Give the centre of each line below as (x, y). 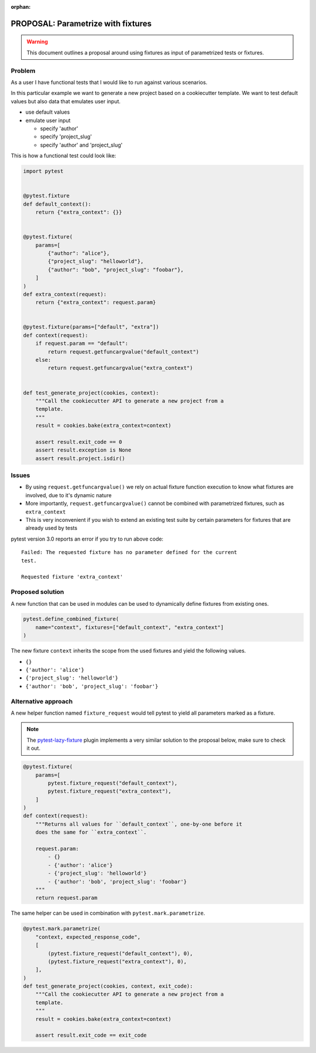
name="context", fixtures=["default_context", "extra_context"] (130, 627)
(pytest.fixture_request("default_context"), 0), (120, 953)
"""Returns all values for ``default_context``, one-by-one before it (139, 824)
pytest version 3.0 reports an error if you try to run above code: (87, 539)
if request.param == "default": (82, 344)
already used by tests (51, 528)
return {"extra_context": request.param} (96, 303)
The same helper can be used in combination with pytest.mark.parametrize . (108, 913)
